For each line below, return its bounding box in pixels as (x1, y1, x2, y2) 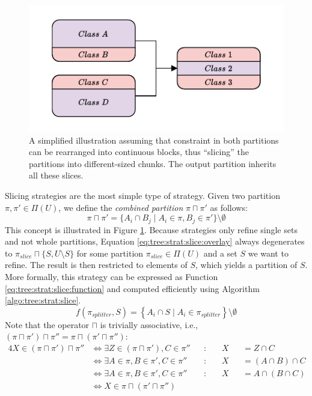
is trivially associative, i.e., (100, 318, 198, 331)
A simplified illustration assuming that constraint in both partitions (29, 133, 279, 146)
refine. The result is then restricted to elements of (5, 258, 188, 271)
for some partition (76, 246, 144, 259)
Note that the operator (5, 318, 90, 331)
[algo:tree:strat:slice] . (5, 294, 81, 306)
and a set (203, 246, 237, 259)
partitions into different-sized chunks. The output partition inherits (29, 157, 277, 169)
